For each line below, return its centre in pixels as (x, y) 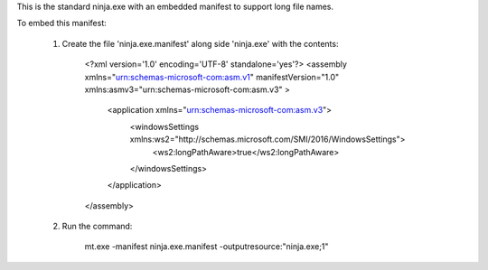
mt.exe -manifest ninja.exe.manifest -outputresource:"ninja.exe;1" (206, 247)
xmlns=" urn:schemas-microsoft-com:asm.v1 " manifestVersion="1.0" (212, 77)
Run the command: (97, 227)
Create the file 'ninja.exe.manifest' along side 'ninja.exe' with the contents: (200, 43)
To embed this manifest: (62, 23)
